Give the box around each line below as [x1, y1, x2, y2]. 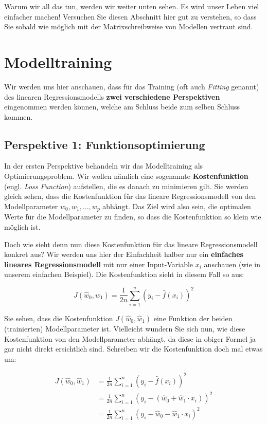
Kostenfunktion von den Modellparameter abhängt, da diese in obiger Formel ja [4, 333, 256, 344]
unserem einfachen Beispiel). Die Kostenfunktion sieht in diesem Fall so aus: [4, 269, 244, 280]
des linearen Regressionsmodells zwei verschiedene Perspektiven [4, 91, 220, 102]
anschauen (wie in [204, 259, 260, 269]
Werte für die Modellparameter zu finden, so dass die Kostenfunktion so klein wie [4, 211, 261, 222]
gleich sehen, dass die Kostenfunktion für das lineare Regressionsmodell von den [4, 191, 256, 201]
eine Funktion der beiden [153, 313, 233, 323]
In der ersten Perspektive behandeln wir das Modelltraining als [4, 160, 203, 171]
